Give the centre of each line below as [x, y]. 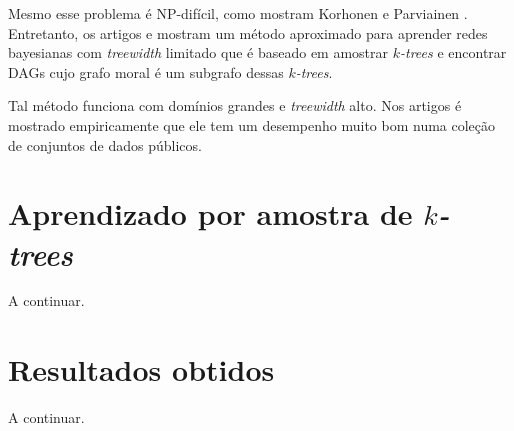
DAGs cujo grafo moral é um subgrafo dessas [146, 71]
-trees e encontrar [453, 52]
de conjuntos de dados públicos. [105, 144]
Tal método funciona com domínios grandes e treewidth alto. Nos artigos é [235, 105]
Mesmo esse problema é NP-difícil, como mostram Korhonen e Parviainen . [238, 13]
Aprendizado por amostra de [210, 213]
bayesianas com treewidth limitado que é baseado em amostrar [198, 52]
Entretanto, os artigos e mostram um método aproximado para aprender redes [248, 32]
